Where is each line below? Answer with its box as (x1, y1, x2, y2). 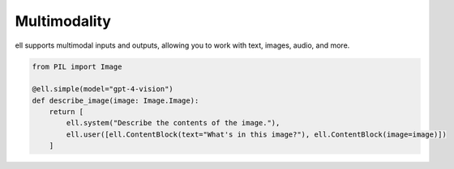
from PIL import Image (32, 61, 122, 71)
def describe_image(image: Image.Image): (32, 95, 199, 105)
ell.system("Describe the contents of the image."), (66, 118, 281, 128)
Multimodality (15, 12, 111, 30)
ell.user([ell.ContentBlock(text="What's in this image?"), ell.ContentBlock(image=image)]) (66, 129, 448, 139)
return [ (49, 108, 84, 116)
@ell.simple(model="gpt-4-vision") (32, 85, 173, 94)
